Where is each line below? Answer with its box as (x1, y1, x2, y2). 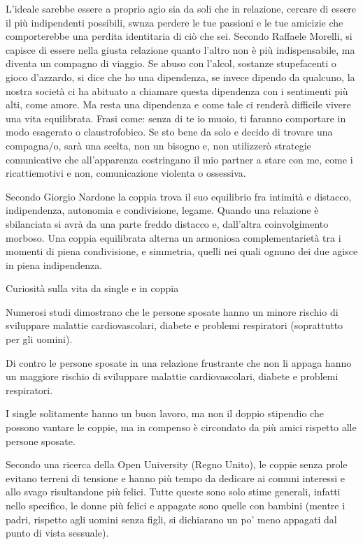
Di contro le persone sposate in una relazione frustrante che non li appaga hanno (6, 355, 352, 370)
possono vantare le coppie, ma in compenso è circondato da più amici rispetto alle (6, 420, 357, 435)
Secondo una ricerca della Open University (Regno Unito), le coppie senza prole (6, 457, 348, 472)
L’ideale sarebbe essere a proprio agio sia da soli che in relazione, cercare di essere (6, 1, 357, 15)
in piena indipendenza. (6, 257, 103, 272)
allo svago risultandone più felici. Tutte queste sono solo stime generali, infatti (6, 484, 341, 499)
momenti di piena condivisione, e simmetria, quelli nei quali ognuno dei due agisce (6, 244, 358, 259)
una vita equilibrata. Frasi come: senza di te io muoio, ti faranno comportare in (6, 110, 346, 125)
